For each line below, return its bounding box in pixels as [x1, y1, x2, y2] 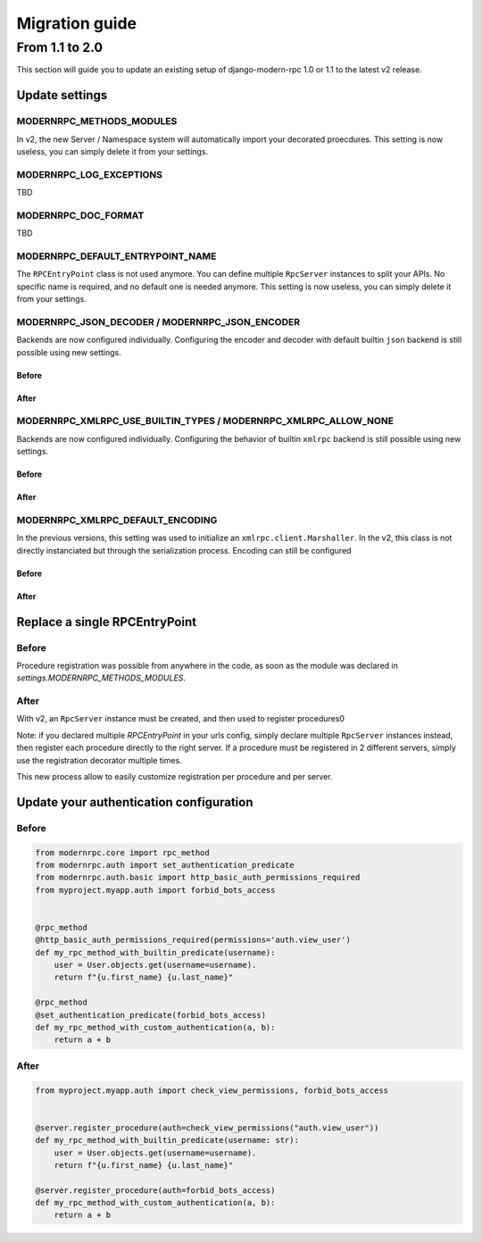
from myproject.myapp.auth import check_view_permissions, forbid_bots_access [35, 1085, 388, 1096]
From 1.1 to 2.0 [16, 39, 103, 55]
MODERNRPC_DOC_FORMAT [16, 209, 145, 221]
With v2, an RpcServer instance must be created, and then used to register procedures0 [16, 713, 345, 724]
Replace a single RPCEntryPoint [16, 614, 196, 629]
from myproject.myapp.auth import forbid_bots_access [35, 885, 276, 895]
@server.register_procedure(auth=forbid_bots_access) [35, 1185, 276, 1196]
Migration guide [16, 13, 137, 33]
